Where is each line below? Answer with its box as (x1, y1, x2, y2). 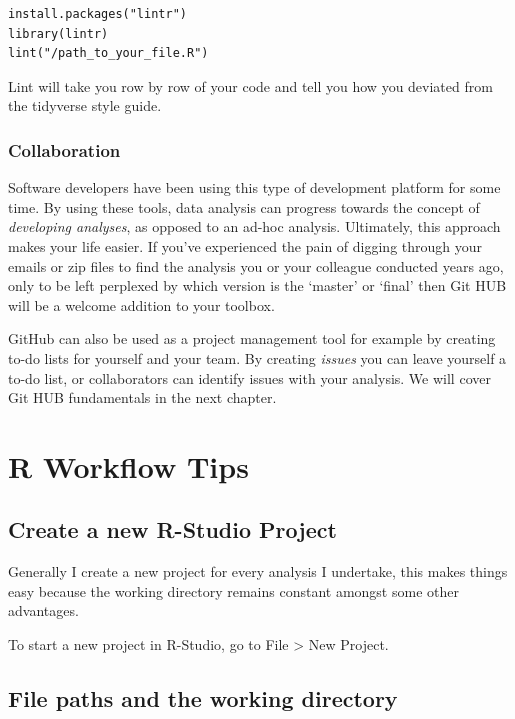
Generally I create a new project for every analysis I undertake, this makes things (8, 561, 508, 582)
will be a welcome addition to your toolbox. (8, 294, 275, 315)
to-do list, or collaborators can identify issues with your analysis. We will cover (8, 367, 491, 388)
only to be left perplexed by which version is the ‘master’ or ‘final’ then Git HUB (8, 275, 507, 296)
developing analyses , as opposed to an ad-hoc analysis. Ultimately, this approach (8, 216, 501, 237)
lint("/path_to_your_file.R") (8, 46, 209, 61)
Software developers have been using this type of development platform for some (8, 177, 501, 198)
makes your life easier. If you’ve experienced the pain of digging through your (8, 235, 483, 256)
